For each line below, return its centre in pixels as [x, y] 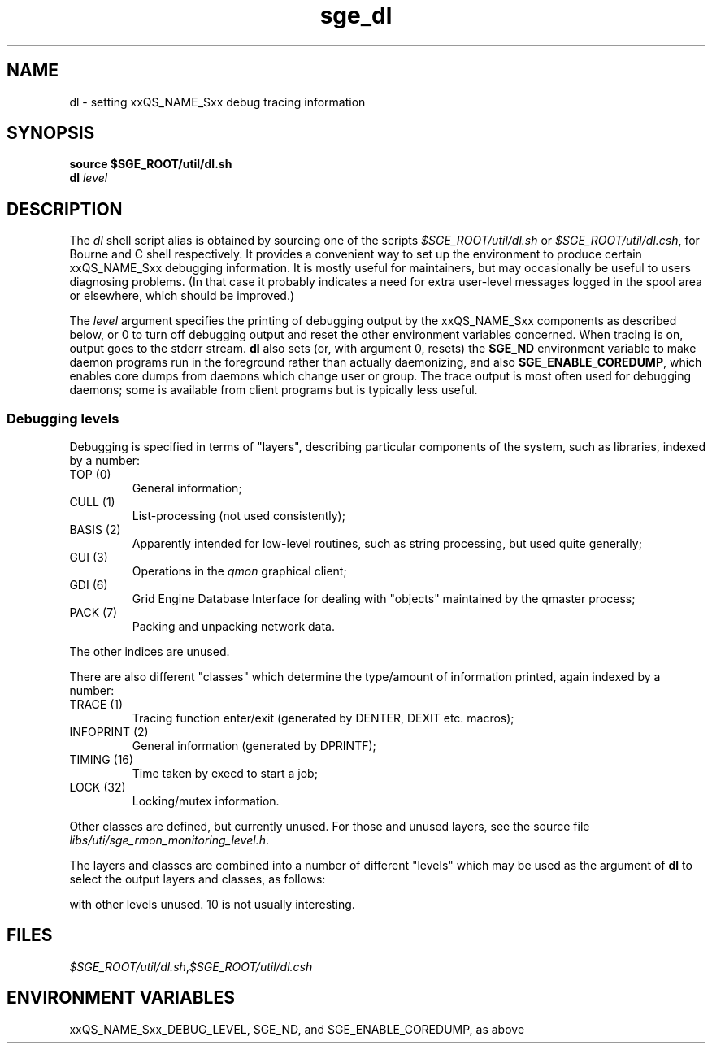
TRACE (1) [96, 705]
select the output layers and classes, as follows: [198, 879]
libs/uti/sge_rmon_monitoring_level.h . [169, 840]
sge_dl [356, 15]
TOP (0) [90, 475]
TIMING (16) [102, 760]
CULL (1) [92, 502]
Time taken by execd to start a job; [225, 774]
